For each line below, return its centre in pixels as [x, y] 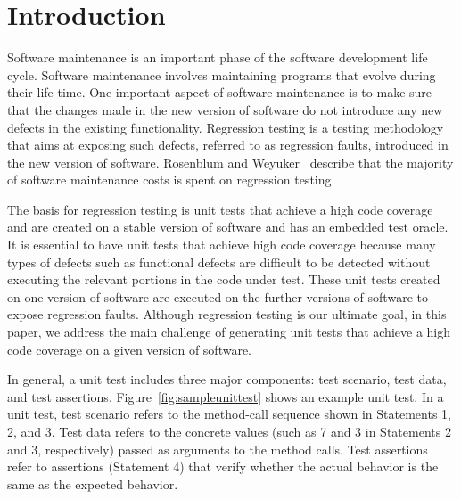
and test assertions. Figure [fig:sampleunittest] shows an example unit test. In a [226, 396]
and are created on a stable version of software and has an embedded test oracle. [228, 227]
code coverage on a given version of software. [130, 349]
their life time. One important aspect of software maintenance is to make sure [220, 92]
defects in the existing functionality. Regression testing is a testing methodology [226, 127]
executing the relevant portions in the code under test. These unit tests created [224, 279]
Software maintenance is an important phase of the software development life [218, 57]
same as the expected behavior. [93, 483]
